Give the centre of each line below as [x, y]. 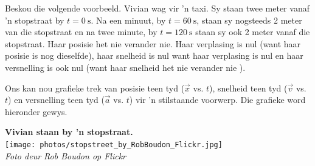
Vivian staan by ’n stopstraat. [69, 132]
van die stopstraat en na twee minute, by [81, 32]
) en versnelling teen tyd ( [56, 100]
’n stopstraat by [35, 20]
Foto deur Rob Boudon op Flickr [66, 155]
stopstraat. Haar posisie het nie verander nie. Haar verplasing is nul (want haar [153, 43]
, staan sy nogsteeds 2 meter [249, 20]
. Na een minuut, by [128, 20]
